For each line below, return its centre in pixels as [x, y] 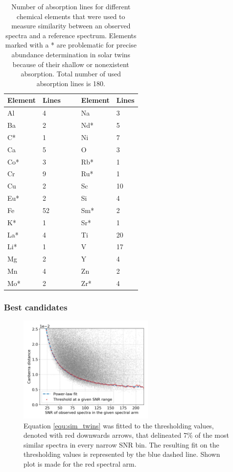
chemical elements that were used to [71, 16]
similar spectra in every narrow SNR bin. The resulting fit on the [121, 444]
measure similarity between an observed [71, 26]
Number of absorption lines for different [71, 6]
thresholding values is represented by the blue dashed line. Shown [122, 454]
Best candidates [36, 307]
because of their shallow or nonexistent [71, 64]
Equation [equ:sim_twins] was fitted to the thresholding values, [119, 425]
